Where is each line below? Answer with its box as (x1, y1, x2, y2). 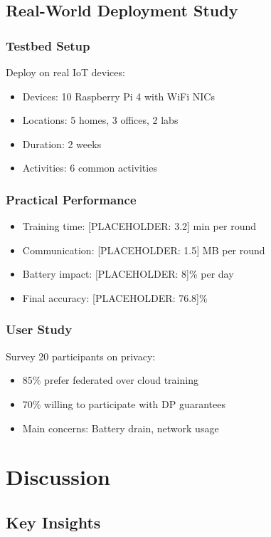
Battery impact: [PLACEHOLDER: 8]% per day (22, 266, 234, 281)
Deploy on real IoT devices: (6, 65, 125, 79)
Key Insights (6, 511, 101, 533)
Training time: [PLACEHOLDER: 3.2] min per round (22, 219, 256, 234)
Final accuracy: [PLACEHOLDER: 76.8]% (22, 290, 208, 305)
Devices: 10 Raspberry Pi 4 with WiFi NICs (22, 88, 215, 103)
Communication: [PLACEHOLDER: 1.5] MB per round (22, 242, 265, 257)
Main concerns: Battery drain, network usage (22, 420, 219, 435)
